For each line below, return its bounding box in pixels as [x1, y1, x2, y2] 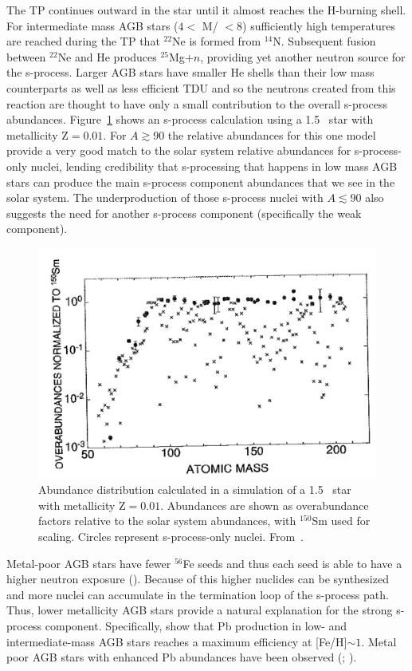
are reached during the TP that [6, 33, 160, 49]
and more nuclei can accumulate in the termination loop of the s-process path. [6, 586, 389, 602]
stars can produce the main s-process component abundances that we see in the [6, 173, 395, 190]
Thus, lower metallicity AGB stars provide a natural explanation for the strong [6, 602, 393, 618]
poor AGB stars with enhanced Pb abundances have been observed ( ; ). [6, 649, 357, 665]
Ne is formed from [172, 33, 261, 49]
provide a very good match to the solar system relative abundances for [6, 142, 351, 159]
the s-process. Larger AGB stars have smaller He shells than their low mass [6, 64, 375, 81]
